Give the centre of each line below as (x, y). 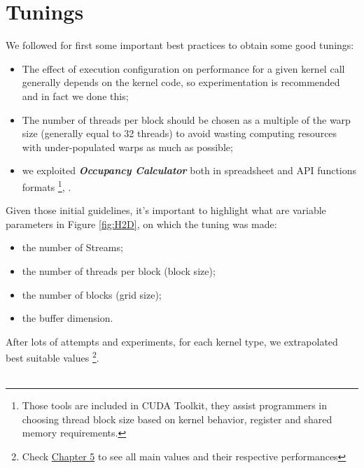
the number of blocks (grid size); (92, 294)
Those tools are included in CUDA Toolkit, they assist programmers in (174, 405)
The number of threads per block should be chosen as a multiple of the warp (186, 119)
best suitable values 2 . (52, 356)
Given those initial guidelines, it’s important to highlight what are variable (166, 210)
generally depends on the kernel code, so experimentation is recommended (181, 82)
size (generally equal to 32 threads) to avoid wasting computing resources (180, 133)
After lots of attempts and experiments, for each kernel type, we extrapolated (172, 341)
